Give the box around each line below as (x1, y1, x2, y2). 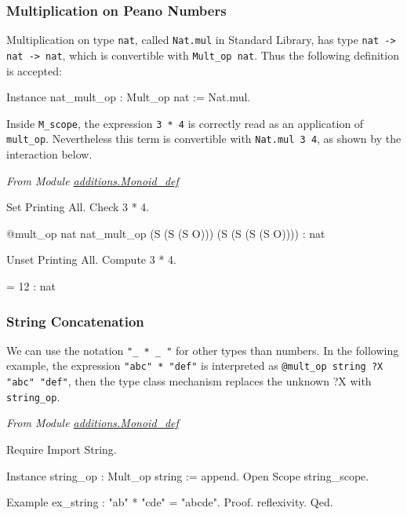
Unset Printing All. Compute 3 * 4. (6, 251, 176, 268)
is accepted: (6, 62, 62, 79)
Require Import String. (6, 441, 117, 458)
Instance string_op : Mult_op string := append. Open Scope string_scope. (6, 467, 369, 484)
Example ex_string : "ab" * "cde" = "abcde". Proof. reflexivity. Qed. (6, 494, 333, 510)
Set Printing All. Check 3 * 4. (6, 199, 150, 215)
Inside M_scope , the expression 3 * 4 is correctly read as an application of (6, 115, 364, 131)
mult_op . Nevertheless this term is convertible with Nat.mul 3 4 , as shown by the (6, 130, 402, 147)
